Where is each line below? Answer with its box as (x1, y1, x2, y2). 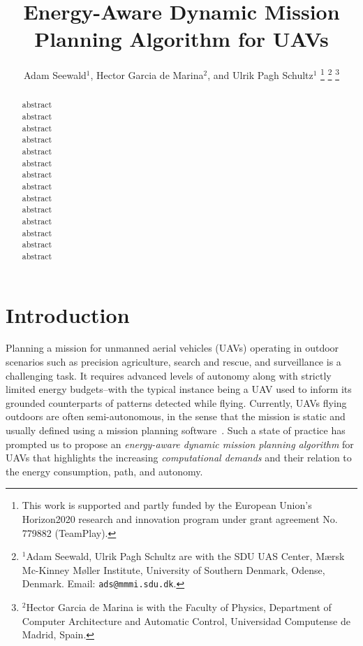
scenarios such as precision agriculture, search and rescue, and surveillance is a (6, 354, 341, 369)
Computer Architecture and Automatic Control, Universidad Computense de (22, 613, 350, 628)
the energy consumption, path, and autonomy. (6, 464, 203, 478)
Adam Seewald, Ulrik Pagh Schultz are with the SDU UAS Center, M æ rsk (26, 549, 345, 564)
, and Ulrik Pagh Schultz (207, 67, 313, 82)
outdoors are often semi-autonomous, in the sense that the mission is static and (6, 409, 346, 424)
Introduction (6, 300, 130, 329)
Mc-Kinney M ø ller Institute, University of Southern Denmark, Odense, (22, 562, 325, 577)
